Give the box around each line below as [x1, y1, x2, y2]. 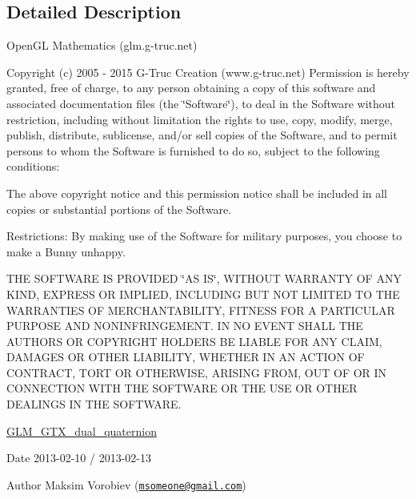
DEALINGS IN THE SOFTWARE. [6, 396, 182, 412]
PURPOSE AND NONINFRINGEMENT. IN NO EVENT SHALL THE [6, 317, 363, 334]
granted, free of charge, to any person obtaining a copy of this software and [6, 79, 376, 96]
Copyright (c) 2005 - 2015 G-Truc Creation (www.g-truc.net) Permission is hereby [6, 63, 410, 80]
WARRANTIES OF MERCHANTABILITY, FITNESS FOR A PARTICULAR [6, 301, 395, 318]
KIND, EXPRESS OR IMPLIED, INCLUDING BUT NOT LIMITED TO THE [6, 285, 400, 302]
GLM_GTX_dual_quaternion [6, 422, 157, 439]
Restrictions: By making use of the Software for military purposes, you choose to [6, 227, 402, 244]
